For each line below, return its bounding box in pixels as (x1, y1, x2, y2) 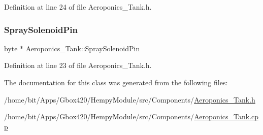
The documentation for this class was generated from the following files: (4, 77, 228, 87)
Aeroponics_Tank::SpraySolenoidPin (25, 43, 140, 53)
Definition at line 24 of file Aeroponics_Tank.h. (4, 2, 152, 12)
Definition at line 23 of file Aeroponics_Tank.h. (4, 60, 152, 71)
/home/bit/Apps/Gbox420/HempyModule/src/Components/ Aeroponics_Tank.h (4, 94, 255, 105)
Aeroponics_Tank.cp (194, 111, 259, 122)
